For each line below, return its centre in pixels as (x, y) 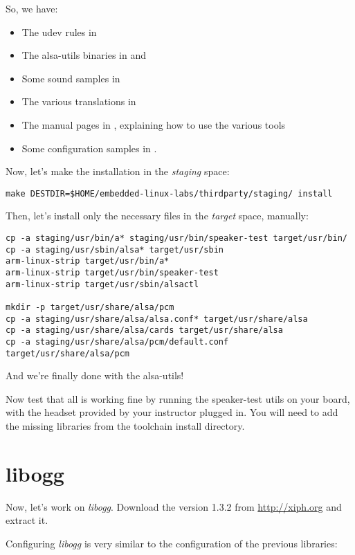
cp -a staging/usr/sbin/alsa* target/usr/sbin (115, 249)
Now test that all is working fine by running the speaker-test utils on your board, (178, 398)
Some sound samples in (71, 78)
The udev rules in (59, 31)
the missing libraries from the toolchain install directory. (125, 426)
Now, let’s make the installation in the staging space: (118, 171)
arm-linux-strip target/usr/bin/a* (88, 261)
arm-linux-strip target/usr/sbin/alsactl (102, 284)
